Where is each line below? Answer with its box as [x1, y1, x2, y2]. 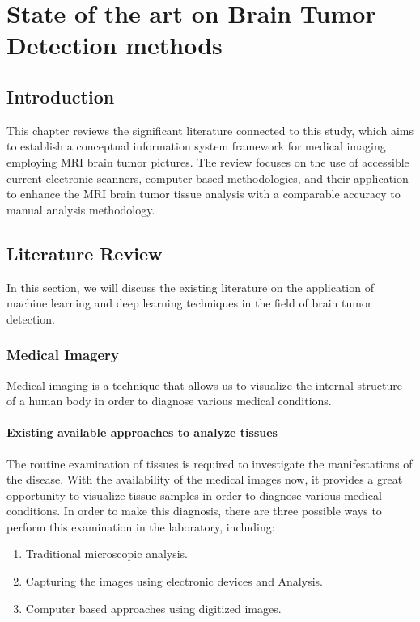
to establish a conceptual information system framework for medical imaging [6, 138, 386, 154]
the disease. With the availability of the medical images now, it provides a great [6, 471, 403, 488]
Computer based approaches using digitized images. [25, 599, 282, 616]
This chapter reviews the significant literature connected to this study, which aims [6, 121, 414, 138]
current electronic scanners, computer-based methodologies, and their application [6, 169, 409, 186]
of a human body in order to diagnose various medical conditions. [6, 392, 332, 409]
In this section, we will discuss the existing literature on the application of [6, 278, 374, 295]
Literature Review [6, 240, 163, 265]
